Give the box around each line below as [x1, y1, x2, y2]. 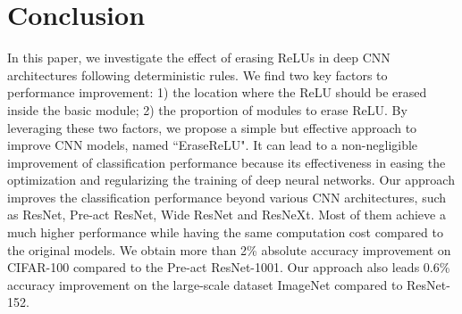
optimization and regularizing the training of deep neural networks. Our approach [7, 170, 455, 189]
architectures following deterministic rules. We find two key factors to [7, 65, 388, 84]
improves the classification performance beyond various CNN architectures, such [7, 187, 447, 206]
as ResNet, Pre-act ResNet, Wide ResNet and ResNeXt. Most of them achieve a [7, 205, 446, 224]
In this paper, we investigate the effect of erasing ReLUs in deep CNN [7, 48, 391, 67]
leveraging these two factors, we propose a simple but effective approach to [7, 118, 417, 136]
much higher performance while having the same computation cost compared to [7, 223, 443, 242]
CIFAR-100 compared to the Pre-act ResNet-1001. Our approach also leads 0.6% [7, 258, 450, 277]
